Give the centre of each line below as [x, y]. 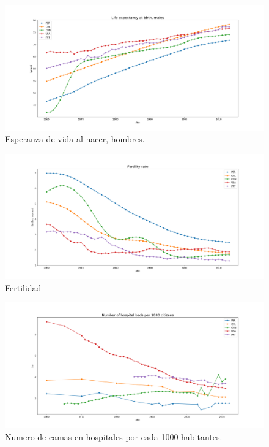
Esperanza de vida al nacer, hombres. [75, 139]
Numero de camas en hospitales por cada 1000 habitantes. [114, 436]
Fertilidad [23, 287]
